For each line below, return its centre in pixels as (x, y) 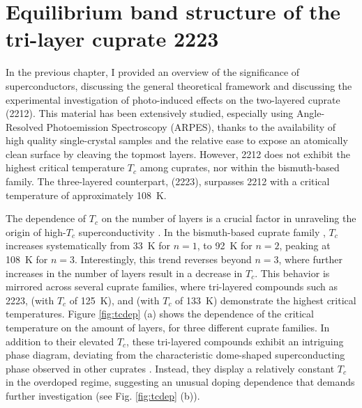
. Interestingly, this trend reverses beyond (163, 259)
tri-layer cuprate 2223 (112, 39)
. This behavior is (292, 273)
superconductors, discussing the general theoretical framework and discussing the (179, 85)
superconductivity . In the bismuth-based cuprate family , (202, 232)
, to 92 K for (225, 245)
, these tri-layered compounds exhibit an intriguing (235, 341)
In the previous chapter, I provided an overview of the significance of (153, 72)
